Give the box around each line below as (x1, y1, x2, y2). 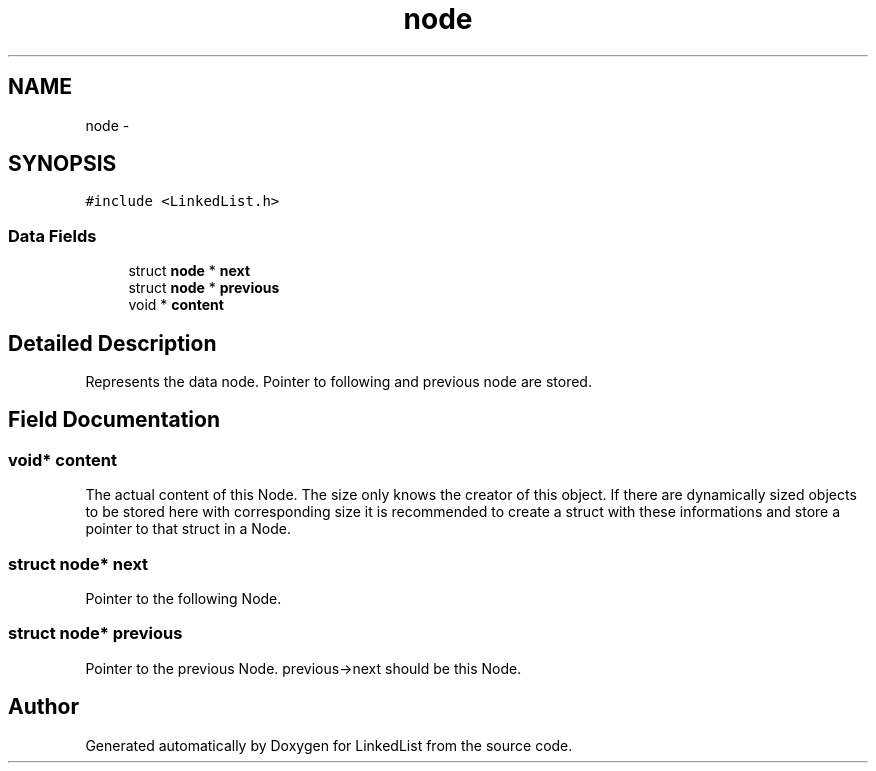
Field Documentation (8, 407, 220, 433)
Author (8, 694, 79, 720)
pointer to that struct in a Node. (85, 520, 291, 538)
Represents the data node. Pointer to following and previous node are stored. (85, 373, 592, 391)
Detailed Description (8, 330, 217, 356)
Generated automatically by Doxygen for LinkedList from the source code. (85, 736, 573, 754)
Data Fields (8, 225, 97, 246)
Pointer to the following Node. (85, 590, 282, 607)
